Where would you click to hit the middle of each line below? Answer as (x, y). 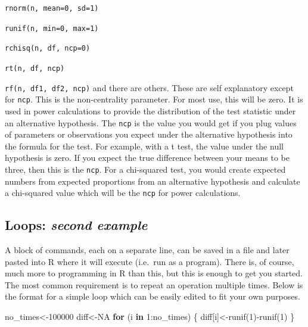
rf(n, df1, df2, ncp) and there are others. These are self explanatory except (150, 87)
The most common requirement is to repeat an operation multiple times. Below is (154, 284)
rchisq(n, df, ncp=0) (48, 49)
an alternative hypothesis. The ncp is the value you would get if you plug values (151, 122)
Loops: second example (76, 225)
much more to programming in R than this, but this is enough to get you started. (154, 273)
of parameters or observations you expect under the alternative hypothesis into (149, 134)
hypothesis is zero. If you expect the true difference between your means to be (147, 158)
